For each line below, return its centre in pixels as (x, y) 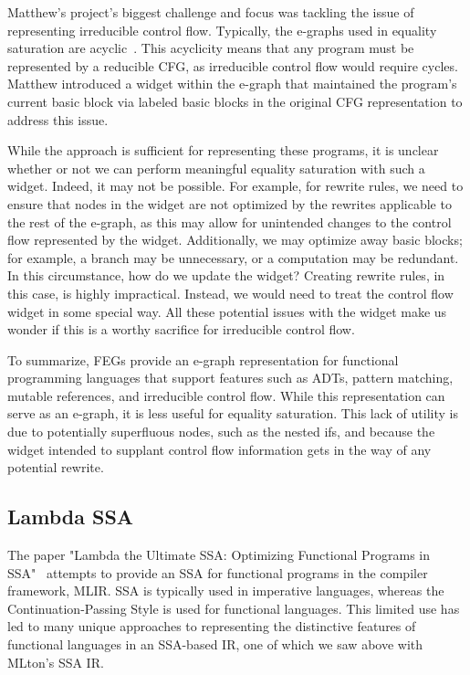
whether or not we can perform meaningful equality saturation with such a (216, 168)
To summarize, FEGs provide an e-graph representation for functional (203, 359)
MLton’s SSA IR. (56, 662)
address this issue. (58, 119)
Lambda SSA (71, 517)
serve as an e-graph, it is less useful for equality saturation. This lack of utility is (233, 413)
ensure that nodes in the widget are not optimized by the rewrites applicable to (230, 203)
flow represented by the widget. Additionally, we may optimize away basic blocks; (235, 240)
